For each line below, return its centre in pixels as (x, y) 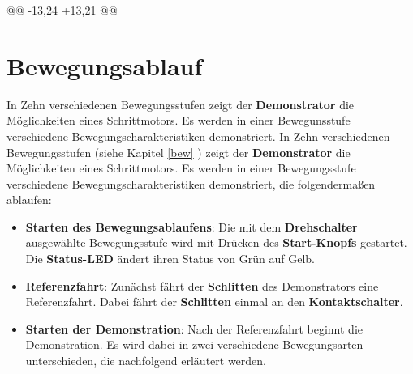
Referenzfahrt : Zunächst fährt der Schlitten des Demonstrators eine (202, 285)
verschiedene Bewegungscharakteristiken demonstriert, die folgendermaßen (191, 183)
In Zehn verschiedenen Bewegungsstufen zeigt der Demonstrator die (181, 104)
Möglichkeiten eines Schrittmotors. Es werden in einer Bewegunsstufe (179, 120)
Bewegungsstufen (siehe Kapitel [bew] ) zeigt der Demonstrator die (179, 152)
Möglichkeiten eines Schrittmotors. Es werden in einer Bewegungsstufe (181, 168)
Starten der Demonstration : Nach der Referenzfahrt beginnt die (194, 328)
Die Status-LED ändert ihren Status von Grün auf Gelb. (170, 259)
